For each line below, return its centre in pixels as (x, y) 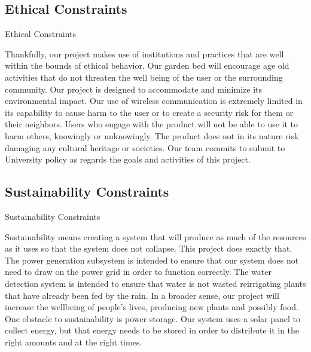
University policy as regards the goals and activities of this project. (128, 159)
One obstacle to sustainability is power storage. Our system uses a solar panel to (153, 318)
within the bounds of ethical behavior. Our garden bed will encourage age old (147, 65)
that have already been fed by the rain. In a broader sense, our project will (142, 295)
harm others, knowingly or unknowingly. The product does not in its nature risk (152, 135)
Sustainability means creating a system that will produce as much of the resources (155, 236)
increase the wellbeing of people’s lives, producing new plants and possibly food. (152, 307)
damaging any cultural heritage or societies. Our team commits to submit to (145, 147)
